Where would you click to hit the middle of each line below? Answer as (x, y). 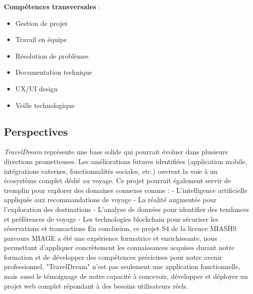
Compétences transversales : (52, 6)
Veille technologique (45, 105)
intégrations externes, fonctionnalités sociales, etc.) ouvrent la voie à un (111, 171)
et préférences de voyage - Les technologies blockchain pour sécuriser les (111, 219)
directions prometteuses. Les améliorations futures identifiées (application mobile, (126, 161)
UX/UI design (37, 88)
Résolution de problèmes (52, 55)
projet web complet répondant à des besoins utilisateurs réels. (96, 285)
